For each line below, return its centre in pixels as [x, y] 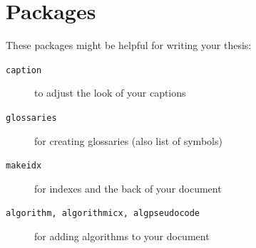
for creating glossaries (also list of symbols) [128, 140]
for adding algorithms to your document [122, 236]
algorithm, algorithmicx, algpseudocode [103, 214]
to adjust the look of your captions [110, 93]
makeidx [24, 166]
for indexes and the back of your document [128, 188]
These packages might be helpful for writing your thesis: [129, 45]
